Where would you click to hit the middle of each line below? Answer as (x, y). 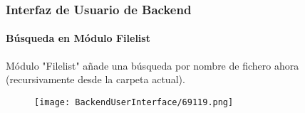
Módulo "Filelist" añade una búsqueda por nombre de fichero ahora (152, 65)
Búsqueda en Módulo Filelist (78, 38)
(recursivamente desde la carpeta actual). (95, 79)
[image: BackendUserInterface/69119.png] (134, 102)
